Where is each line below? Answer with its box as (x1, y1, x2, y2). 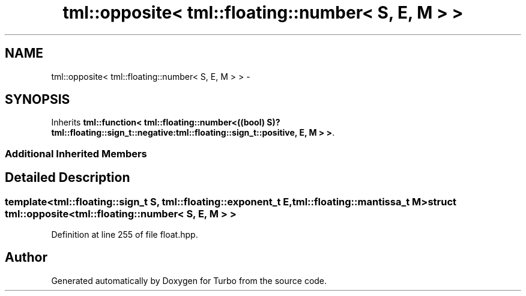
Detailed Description (5, 170, 130, 186)
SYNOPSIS (5, 92, 70, 107)
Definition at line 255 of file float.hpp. (51, 229, 198, 240)
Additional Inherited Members (5, 147, 147, 160)
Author (5, 250, 47, 265)
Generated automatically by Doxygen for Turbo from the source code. (51, 275, 327, 286)
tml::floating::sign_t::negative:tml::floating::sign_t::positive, (51, 127, 298, 138)
